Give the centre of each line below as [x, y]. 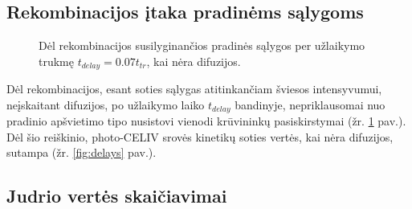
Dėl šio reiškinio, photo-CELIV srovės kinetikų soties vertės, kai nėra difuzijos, [200, 136]
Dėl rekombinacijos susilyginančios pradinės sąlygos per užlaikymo [202, 45]
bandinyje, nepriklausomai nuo [310, 104]
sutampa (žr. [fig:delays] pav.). [82, 152]
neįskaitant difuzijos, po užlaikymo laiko [106, 104]
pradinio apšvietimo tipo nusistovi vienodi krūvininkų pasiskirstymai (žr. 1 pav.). [206, 121]
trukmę [56, 61]
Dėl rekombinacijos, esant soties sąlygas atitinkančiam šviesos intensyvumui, [194, 89]
